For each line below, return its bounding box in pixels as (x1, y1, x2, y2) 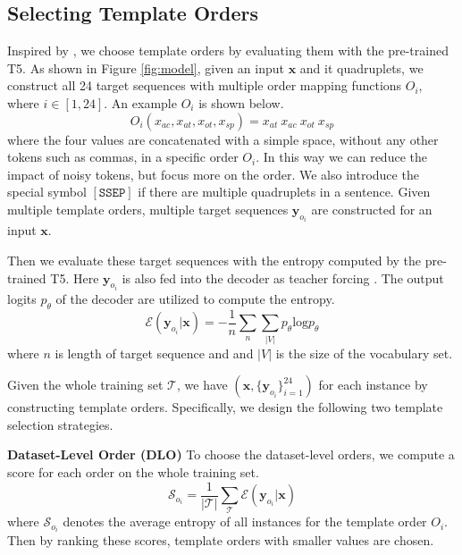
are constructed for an (311, 199, 433, 218)
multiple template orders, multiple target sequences (7, 199, 289, 218)
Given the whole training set (7, 375, 164, 394)
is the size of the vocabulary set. (275, 343, 453, 362)
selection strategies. (7, 415, 113, 433)
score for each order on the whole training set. (7, 462, 259, 481)
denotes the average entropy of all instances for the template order (63, 512, 427, 531)
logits (7, 290, 37, 308)
